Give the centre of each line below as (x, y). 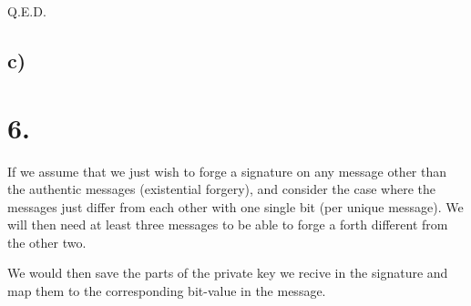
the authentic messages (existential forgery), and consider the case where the (221, 189)
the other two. (47, 242)
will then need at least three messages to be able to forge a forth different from (228, 224)
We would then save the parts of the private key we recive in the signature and (228, 273)
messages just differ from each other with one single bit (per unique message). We (235, 206)
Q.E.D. (27, 11)
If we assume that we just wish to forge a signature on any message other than (227, 171)
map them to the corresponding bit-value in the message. (167, 291)
